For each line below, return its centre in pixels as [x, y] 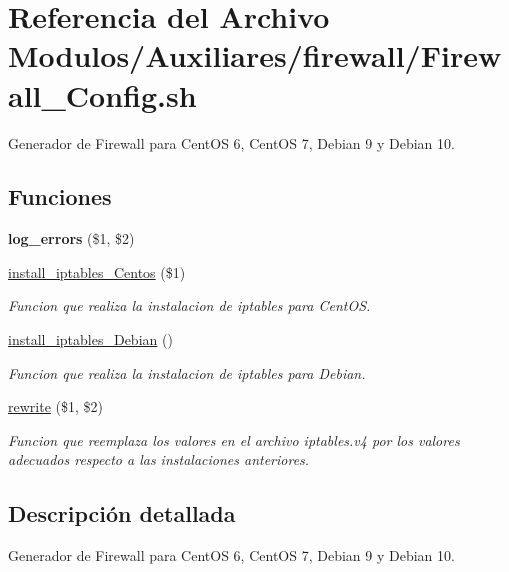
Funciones [60, 196]
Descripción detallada [122, 513]
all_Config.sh [102, 94]
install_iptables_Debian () [90, 339]
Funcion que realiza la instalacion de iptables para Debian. [187, 372]
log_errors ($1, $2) [71, 238]
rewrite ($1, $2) [55, 406]
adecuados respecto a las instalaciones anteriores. [159, 459]
